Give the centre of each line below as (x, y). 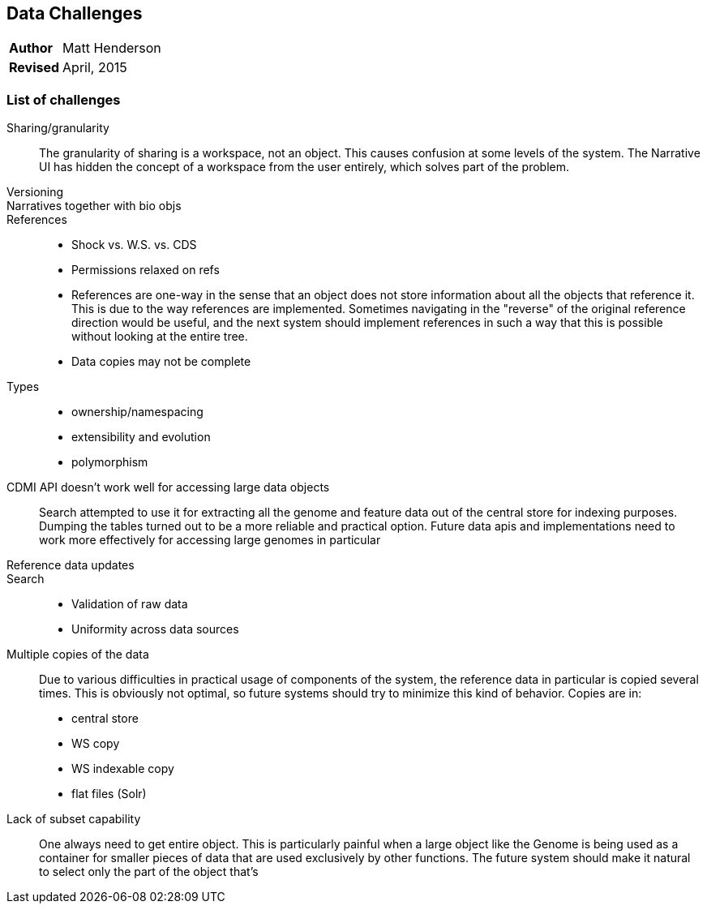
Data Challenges (75, 13)
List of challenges (64, 99)
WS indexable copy (123, 769)
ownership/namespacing (137, 412)
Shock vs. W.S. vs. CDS (134, 245)
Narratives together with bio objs (94, 206)
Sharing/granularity (58, 128)
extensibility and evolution (141, 437)
